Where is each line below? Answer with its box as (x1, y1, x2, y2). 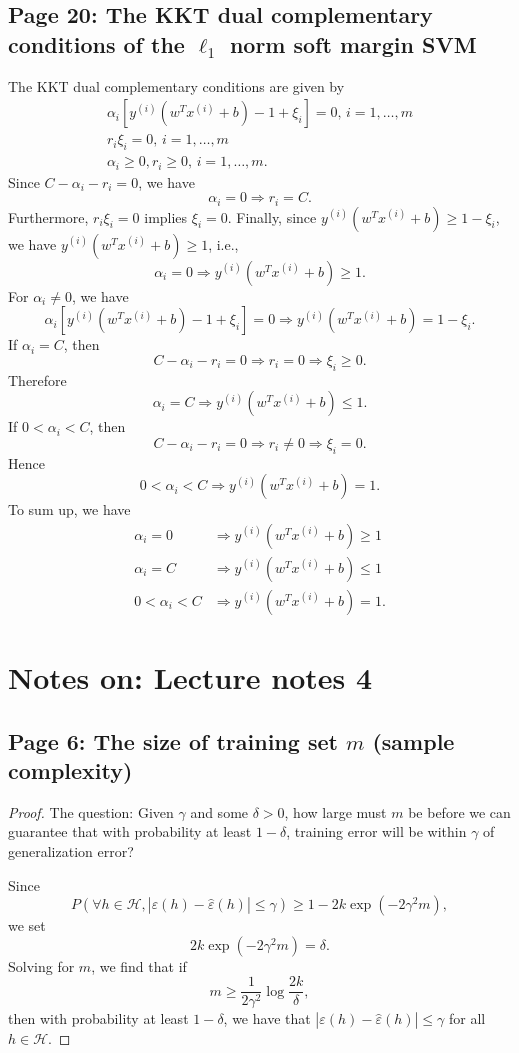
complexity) (8, 754, 133, 785)
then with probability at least (8, 1008, 189, 1029)
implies (144, 206, 188, 227)
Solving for (8, 955, 75, 976)
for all (449, 1008, 486, 1029)
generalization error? (8, 840, 134, 861)
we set (8, 915, 46, 936)
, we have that (223, 1008, 311, 1029)
